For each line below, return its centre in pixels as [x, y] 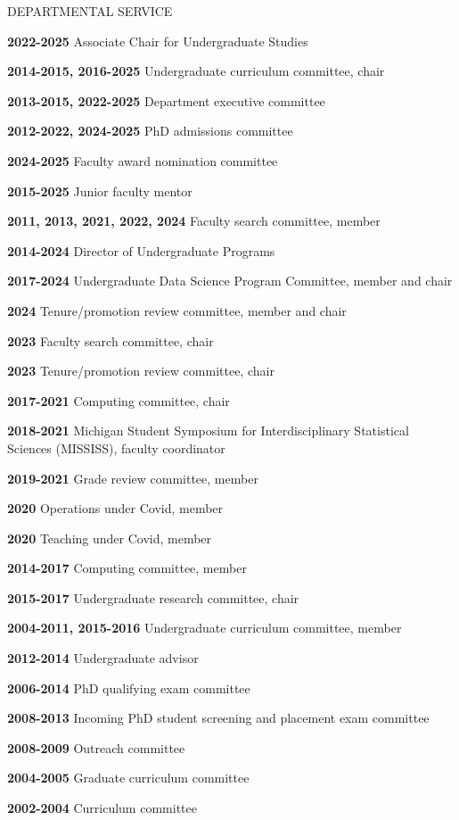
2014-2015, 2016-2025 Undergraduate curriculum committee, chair [196, 71]
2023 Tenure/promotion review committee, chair [141, 371]
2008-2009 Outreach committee [96, 747]
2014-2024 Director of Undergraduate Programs [141, 250]
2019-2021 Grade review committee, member [133, 478]
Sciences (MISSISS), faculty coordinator [116, 447]
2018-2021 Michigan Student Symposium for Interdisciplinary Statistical [208, 431]
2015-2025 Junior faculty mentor [100, 191]
